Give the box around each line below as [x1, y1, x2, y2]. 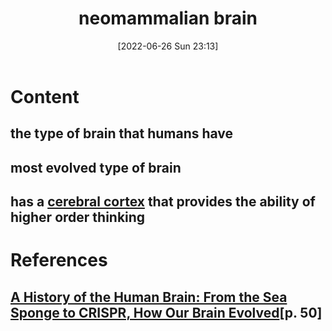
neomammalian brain [78, 7, 258, 30]
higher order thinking [10, 209, 146, 226]
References [10, 249, 108, 272]
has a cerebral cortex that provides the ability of [10, 193, 316, 211]
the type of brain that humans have [10, 125, 234, 142]
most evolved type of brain [10, 159, 182, 176]
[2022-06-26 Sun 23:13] [117, 40, 219, 52]
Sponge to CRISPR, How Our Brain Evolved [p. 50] [10, 304, 323, 321]
